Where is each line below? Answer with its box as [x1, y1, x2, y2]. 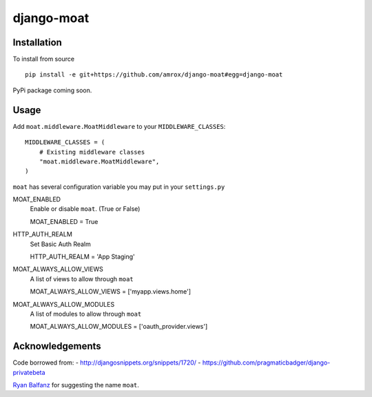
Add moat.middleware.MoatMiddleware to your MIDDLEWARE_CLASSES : [12, 122, 226, 130]
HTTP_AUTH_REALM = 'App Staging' [30, 252, 136, 261]
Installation [12, 37, 62, 48]
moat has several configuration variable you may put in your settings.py [12, 183, 225, 191]
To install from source [12, 55, 75, 63]
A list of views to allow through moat [30, 274, 134, 283]
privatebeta [12, 368, 45, 376]
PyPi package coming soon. [12, 86, 92, 94]
